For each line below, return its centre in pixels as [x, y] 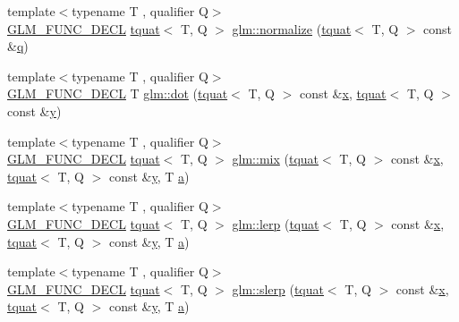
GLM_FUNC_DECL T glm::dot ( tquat [118, 93]
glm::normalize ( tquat [292, 28]
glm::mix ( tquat [276, 159]
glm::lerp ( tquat [276, 223]
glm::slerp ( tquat [278, 288]
